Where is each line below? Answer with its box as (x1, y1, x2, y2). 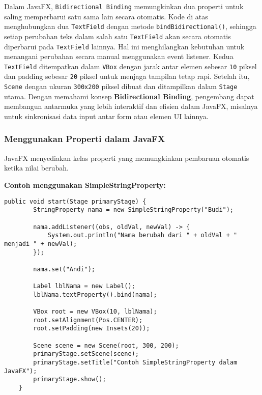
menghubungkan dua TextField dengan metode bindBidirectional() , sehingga (4, 21, 256, 32)
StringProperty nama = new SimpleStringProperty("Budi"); (33, 206, 234, 214)
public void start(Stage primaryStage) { (4, 197, 147, 205)
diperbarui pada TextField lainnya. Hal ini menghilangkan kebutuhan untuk (4, 41, 245, 51)
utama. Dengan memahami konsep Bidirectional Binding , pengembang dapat (4, 91, 254, 101)
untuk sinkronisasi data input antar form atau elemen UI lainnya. (4, 110, 209, 121)
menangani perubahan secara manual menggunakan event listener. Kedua (4, 51, 234, 62)
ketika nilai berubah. (4, 162, 69, 173)
